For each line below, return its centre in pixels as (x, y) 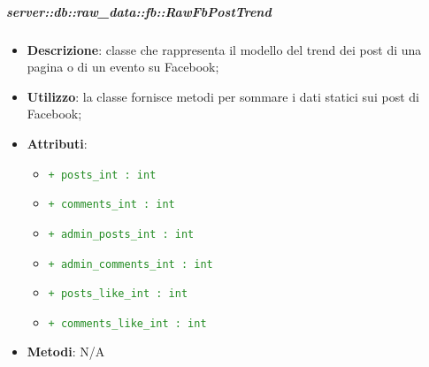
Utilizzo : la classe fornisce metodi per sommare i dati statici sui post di (223, 96)
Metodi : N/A (66, 352)
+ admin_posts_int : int (121, 234)
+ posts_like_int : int (118, 294)
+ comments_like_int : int (127, 323)
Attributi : (57, 143)
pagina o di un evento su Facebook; (123, 67)
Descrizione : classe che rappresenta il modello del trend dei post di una (224, 49)
